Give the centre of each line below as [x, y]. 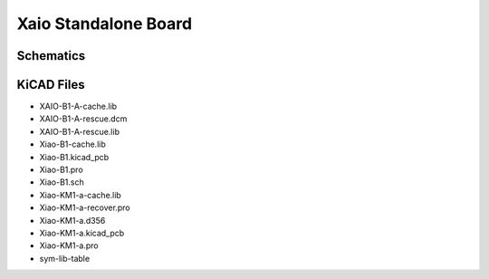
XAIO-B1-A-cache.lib [78, 106]
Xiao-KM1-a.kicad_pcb [82, 233]
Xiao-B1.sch [62, 182]
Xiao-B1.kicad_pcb [74, 157]
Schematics [51, 56]
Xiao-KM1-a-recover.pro [85, 207]
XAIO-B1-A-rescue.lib [79, 131]
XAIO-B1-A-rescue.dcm [83, 119]
